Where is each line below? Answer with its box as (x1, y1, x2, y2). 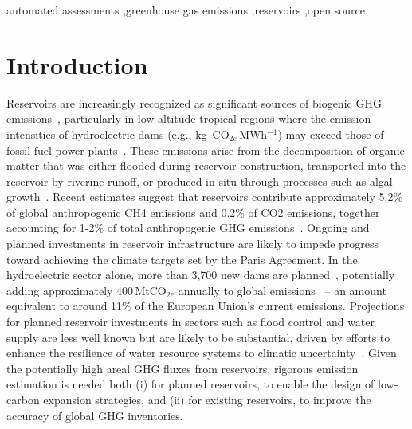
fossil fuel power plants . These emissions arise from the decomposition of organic (6, 141, 405, 158)
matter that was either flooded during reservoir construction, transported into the (6, 157, 406, 174)
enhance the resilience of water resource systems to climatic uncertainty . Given (6, 344, 397, 361)
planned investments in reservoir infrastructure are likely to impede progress (6, 235, 379, 252)
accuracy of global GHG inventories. (6, 407, 183, 423)
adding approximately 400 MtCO (6, 281, 167, 298)
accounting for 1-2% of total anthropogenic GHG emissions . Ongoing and (6, 219, 370, 236)
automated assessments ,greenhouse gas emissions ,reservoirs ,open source (6, 2, 365, 18)
